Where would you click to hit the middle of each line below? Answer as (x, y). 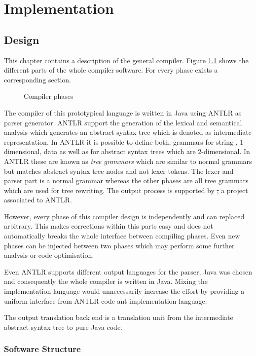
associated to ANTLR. (38, 200)
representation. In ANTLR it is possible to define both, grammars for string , (121, 141)
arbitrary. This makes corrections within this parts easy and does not (109, 226)
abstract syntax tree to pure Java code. (63, 327)
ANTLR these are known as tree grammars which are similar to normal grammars (128, 161)
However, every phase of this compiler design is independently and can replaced (124, 216)
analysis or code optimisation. (49, 255)
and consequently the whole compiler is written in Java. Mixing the (106, 281)
